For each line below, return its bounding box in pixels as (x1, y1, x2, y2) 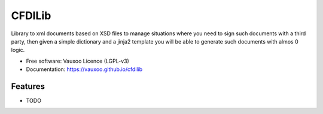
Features (11, 81, 45, 91)
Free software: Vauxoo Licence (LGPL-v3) (26, 57, 130, 64)
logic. (11, 47, 25, 54)
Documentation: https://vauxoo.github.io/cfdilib (26, 66, 143, 73)
